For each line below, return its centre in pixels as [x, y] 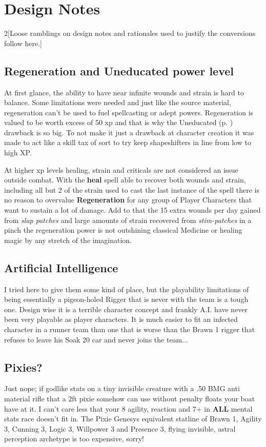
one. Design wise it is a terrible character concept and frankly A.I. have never [126, 309]
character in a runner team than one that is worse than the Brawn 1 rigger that [130, 329]
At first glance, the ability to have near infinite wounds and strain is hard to [124, 92]
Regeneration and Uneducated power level [119, 70]
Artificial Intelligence [61, 267]
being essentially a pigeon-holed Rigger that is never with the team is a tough [126, 299]
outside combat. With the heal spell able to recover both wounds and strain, [125, 180]
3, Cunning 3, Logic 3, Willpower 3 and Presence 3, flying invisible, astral [120, 428]
